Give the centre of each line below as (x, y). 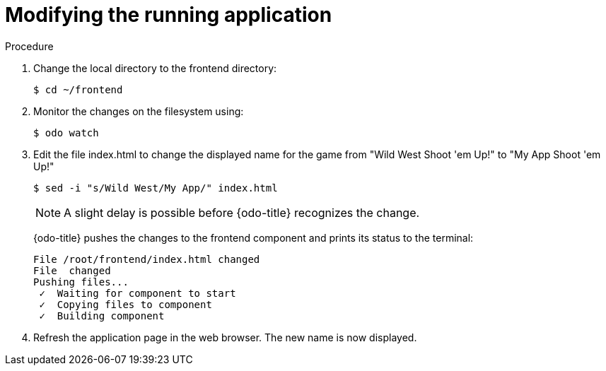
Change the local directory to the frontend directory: (155, 68)
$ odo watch (66, 132)
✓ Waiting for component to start (138, 293)
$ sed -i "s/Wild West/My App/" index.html (156, 188)
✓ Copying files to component (126, 304)
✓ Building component (102, 316)
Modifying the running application (169, 15)
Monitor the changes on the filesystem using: (139, 111)
